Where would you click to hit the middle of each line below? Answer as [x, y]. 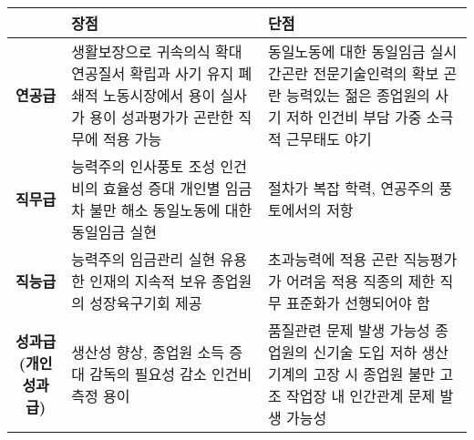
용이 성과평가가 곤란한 [162, 117]
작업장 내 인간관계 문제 [361, 396]
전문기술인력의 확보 [376, 73]
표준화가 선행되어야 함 [358, 303]
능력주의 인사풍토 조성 [144, 166]
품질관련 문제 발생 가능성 [349, 330]
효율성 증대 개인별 [162, 188]
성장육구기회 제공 [146, 303]
